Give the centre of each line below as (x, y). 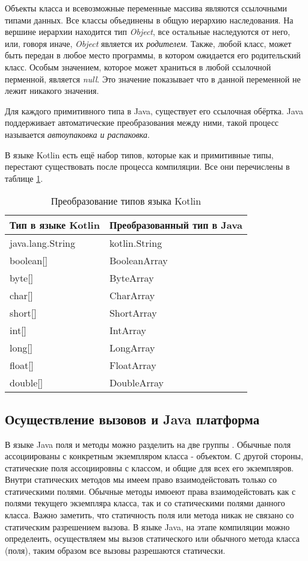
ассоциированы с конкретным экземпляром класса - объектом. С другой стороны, (154, 456)
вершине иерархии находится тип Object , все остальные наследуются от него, (148, 32)
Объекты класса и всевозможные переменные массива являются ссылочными (146, 8)
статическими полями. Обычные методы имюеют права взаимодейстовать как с (150, 491)
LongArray (132, 348)
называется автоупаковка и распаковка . (77, 134)
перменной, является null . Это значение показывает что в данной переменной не (153, 79)
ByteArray (131, 278)
